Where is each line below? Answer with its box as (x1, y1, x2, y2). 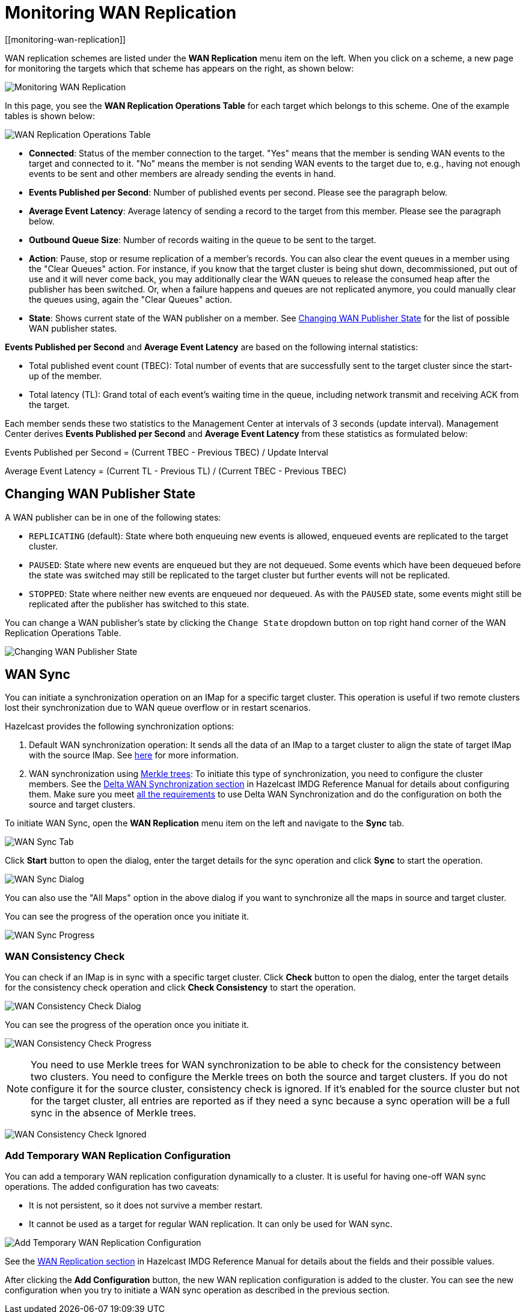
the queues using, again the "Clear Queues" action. (29, 294, 232, 305)
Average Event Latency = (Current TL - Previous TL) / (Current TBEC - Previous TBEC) (5, 465, 347, 476)
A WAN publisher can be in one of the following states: (5, 512, 221, 522)
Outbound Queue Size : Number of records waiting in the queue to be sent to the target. (29, 234, 376, 245)
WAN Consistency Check (5, 950, 125, 962)
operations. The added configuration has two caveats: (5, 1181, 219, 1192)
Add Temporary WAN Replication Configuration (5, 1149, 231, 1162)
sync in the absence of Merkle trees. (31, 1107, 197, 1119)
